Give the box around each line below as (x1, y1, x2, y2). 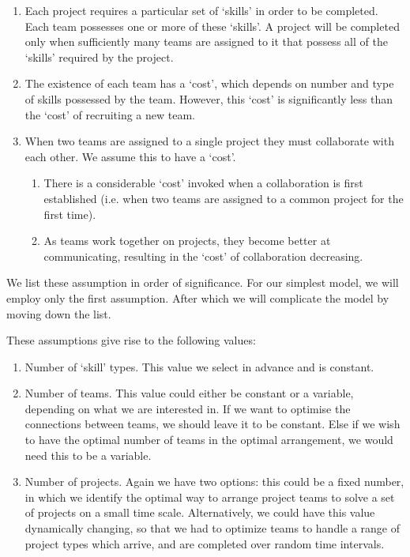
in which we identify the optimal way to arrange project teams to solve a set (24, 488, 395, 505)
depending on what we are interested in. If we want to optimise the (24, 400, 351, 416)
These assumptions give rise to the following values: (6, 332, 256, 348)
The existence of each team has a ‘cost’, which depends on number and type (24, 75, 394, 92)
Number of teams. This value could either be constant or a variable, (24, 385, 354, 401)
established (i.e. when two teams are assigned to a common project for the (43, 190, 404, 206)
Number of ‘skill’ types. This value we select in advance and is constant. (24, 358, 374, 374)
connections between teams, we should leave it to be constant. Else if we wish (24, 416, 401, 432)
